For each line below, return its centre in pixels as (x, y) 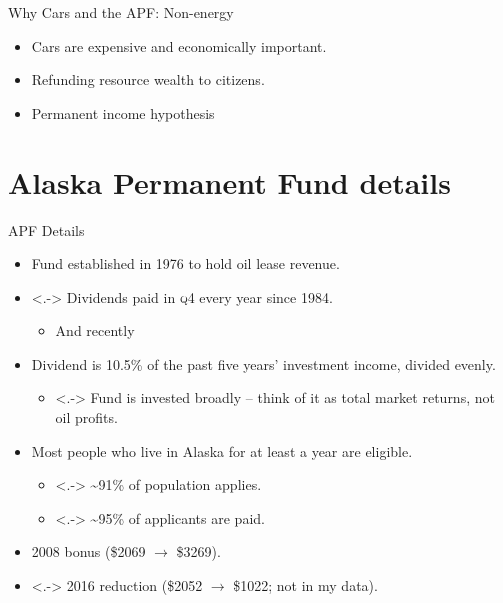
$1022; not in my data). (305, 585)
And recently (95, 330)
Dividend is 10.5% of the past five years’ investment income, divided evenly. (263, 363)
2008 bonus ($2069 (88, 551)
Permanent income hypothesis (123, 112)
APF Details (46, 229)
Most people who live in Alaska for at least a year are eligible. (222, 450)
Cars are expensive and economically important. (179, 45)
